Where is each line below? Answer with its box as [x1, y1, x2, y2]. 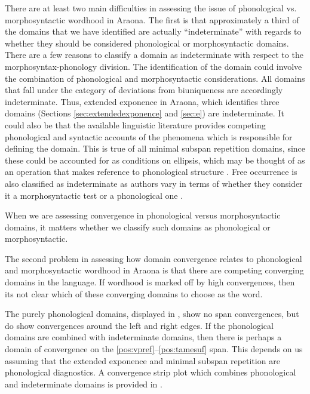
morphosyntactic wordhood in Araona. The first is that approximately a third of [5, 13, 299, 26]
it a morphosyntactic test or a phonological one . [5, 189, 183, 201]
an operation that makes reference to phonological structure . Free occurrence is [5, 165, 297, 178]
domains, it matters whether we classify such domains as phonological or [5, 220, 271, 233]
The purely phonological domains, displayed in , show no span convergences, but [5, 307, 299, 320]
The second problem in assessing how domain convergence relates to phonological [5, 252, 302, 264]
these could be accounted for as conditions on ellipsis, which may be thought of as [5, 153, 305, 166]
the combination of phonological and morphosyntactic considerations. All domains [5, 72, 305, 84]
